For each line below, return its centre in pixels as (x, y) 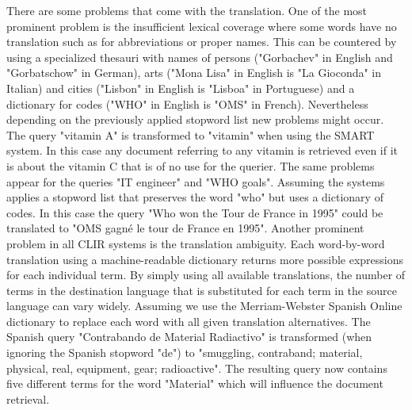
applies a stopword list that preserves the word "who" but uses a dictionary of (195, 197)
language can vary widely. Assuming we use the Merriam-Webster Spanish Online (204, 306)
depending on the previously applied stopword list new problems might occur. (195, 119)
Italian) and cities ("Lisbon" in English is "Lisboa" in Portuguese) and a (181, 88)
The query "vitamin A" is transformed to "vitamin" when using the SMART (191, 134)
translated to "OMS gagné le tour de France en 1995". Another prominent (185, 228)
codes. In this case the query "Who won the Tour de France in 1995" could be (195, 212)
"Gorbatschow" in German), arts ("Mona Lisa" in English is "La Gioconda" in (194, 73)
